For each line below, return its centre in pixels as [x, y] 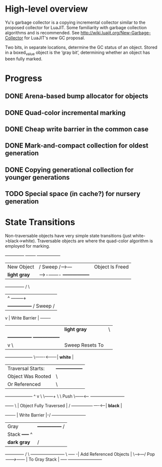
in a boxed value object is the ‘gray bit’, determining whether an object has [78, 53]
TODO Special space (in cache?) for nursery [73, 194]
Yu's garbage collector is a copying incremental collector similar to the [75, 22]
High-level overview [46, 9]
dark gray [19, 442]
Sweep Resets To [84, 345]
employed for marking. [28, 246]
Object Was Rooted [29, 376]
